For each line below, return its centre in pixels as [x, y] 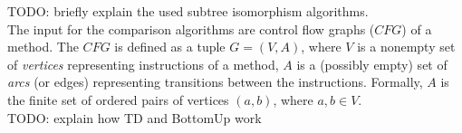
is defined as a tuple [170, 47]
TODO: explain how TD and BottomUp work [135, 117]
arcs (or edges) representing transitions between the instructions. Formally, [215, 82]
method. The [43, 47]
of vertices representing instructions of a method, [143, 64]
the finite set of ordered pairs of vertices [118, 99]
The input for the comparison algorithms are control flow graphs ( [191, 28]
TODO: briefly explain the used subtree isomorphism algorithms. [188, 11]
